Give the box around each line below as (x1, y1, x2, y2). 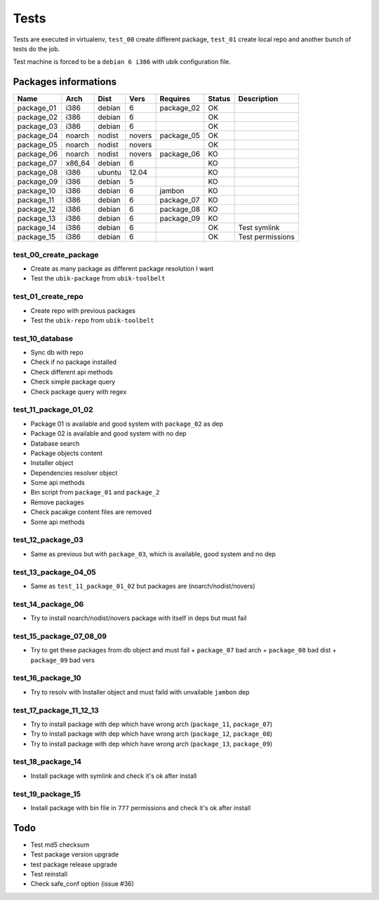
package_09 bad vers (30, 656, 95, 664)
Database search (30, 439, 80, 448)
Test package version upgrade (30, 850, 119, 859)
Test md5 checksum (30, 840, 90, 849)
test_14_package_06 (13, 599, 84, 609)
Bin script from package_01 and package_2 (30, 488, 160, 497)
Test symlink (238, 223, 280, 233)
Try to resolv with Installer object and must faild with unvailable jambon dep (30, 687, 250, 696)
